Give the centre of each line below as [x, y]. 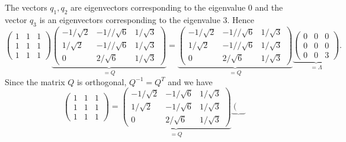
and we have [190, 81]
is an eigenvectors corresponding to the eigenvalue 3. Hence [147, 19]
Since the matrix [35, 81]
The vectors [26, 7]
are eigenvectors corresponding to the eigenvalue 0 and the [177, 7]
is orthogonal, [102, 81]
